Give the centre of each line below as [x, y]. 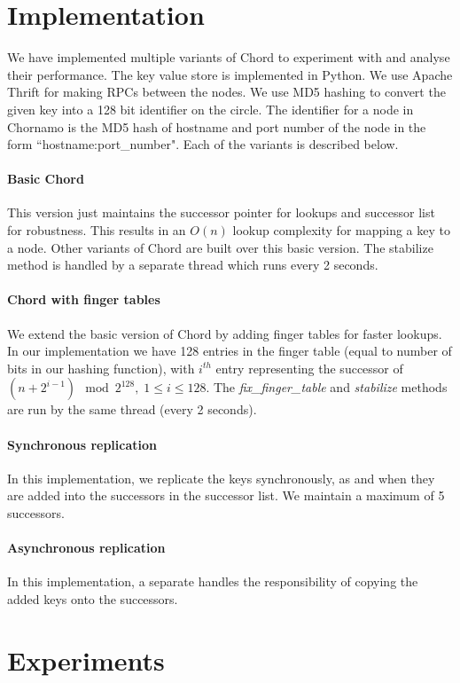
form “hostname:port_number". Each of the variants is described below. [203, 144]
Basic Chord [46, 179]
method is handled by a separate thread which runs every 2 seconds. [193, 265]
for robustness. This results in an [97, 230]
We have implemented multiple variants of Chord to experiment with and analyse [229, 57]
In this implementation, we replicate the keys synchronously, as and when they [221, 478]
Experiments [86, 659]
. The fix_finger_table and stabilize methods [327, 387]
